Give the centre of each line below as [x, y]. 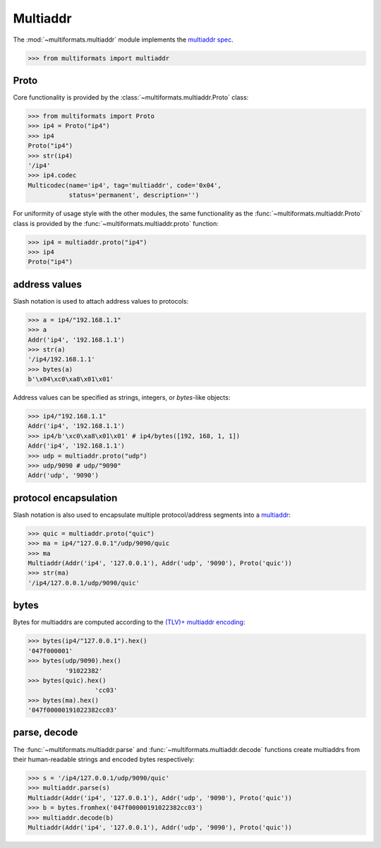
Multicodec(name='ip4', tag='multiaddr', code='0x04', [125, 185]
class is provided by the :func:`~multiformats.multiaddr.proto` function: [116, 223]
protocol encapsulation [65, 498]
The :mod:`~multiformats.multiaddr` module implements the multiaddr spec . [123, 40]
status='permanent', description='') [134, 195]
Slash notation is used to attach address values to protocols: [101, 301]
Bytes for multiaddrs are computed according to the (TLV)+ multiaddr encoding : [129, 622]
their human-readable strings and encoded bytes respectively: [104, 759]
